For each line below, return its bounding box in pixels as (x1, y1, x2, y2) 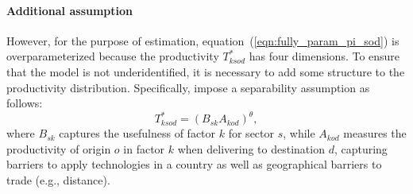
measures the (343, 125, 407, 142)
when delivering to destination (177, 140, 325, 157)
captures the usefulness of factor (59, 125, 216, 142)
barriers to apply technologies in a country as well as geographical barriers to (6, 156, 382, 173)
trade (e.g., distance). (6, 172, 110, 188)
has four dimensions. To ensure (249, 48, 400, 64)
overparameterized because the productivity (6, 48, 219, 64)
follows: (6, 95, 43, 111)
